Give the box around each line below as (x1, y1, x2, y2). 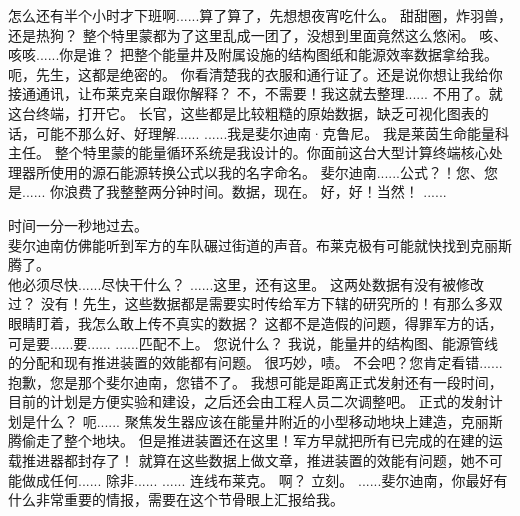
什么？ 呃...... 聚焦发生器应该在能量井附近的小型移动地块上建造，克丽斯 (35, 410, 503, 431)
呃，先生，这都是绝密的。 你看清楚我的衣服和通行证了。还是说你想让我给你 (8, 63, 503, 84)
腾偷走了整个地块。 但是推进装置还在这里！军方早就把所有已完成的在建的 (8, 430, 489, 451)
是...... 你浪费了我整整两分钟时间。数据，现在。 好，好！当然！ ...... (8, 181, 447, 202)
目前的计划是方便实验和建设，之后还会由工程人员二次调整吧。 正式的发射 (8, 391, 489, 412)
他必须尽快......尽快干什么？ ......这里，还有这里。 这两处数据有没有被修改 (8, 273, 485, 294)
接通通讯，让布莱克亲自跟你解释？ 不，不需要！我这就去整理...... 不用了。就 (8, 83, 503, 104)
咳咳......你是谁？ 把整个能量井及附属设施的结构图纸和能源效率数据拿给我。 (8, 44, 499, 65)
